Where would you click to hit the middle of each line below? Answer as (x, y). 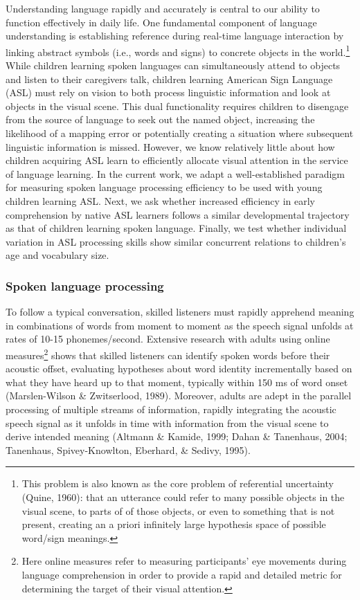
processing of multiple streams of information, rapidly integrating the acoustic (171, 409)
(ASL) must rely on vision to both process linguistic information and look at (168, 92)
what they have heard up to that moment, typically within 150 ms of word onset (177, 382)
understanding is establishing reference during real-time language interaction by (175, 36)
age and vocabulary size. (57, 255)
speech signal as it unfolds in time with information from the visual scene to (167, 422)
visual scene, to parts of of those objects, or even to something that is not (178, 510)
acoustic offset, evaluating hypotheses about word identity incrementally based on (179, 369)
